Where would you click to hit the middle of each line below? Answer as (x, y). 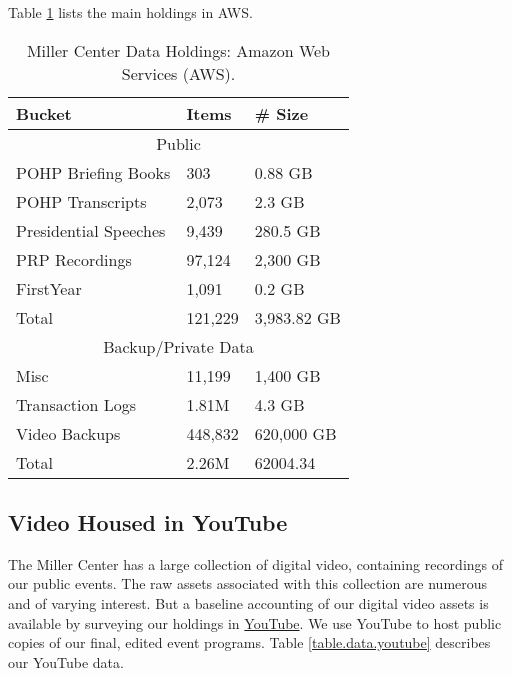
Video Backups (68, 433)
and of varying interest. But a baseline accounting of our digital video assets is (248, 602)
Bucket (44, 113)
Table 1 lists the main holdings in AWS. (130, 12)
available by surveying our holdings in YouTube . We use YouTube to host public (255, 622)
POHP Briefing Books (93, 172)
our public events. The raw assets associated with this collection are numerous (248, 583)
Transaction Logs (76, 404)
